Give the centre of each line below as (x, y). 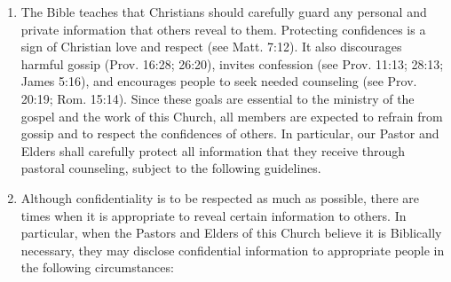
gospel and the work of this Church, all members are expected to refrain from (232, 116)
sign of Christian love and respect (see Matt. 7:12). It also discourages (211, 47)
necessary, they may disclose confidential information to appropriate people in (233, 250)
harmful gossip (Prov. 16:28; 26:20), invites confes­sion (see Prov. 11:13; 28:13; (232, 63)
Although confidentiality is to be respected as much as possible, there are (220, 197)
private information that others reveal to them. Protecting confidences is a (223, 29)
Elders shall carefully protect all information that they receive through (213, 150)
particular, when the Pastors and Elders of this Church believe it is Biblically (231, 233)
